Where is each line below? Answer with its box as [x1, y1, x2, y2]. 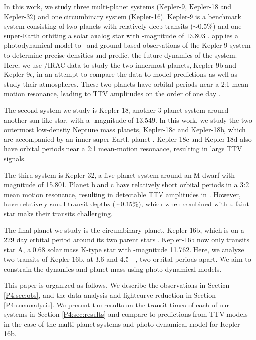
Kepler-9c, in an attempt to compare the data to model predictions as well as [4, 69, 237, 79]
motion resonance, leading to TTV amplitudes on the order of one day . [4, 88, 221, 99]
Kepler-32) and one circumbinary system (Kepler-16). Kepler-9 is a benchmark [4, 11, 241, 21]
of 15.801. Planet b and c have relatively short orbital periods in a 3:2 [38, 179, 249, 190]
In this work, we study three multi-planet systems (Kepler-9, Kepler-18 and [4, 1, 232, 11]
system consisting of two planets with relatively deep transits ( [4, 21, 193, 31]
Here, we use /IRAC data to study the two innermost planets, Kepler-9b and [4, 59, 236, 69]
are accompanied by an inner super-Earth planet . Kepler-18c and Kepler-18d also [4, 134, 252, 144]
